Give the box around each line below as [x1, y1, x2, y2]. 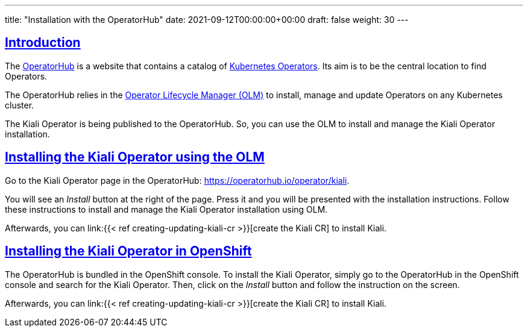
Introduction [5, 35, 81, 51]
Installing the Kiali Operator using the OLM [5, 149, 265, 165]
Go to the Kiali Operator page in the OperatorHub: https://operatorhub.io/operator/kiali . [5, 175, 350, 186]
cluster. [5, 99, 34, 110]
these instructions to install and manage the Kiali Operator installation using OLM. [5, 204, 328, 215]
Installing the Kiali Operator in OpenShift [5, 243, 252, 259]
